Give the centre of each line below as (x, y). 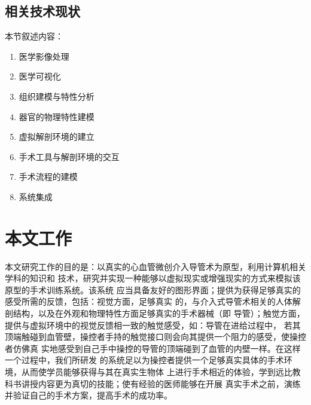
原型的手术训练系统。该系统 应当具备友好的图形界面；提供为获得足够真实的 (153, 289)
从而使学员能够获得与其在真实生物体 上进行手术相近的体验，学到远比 (157, 372)
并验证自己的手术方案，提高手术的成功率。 (89, 395)
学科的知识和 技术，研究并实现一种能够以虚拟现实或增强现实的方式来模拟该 (153, 278)
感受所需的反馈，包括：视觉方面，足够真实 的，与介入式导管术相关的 (140, 301)
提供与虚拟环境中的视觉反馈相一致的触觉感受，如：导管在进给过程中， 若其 (153, 325)
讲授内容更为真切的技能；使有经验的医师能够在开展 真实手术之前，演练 (161, 383)
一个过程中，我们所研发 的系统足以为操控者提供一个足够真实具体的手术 (144, 360)
